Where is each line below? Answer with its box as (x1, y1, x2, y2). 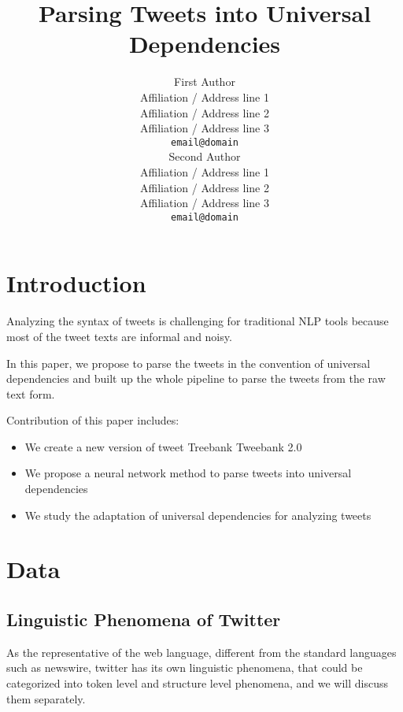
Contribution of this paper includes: (6, 412, 179, 428)
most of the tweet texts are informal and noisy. (6, 328, 232, 344)
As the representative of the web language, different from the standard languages (6, 643, 397, 660)
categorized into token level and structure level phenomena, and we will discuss (6, 675, 388, 692)
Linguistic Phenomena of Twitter (6, 607, 281, 632)
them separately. (6, 690, 86, 706)
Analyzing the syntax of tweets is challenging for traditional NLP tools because (6, 313, 389, 329)
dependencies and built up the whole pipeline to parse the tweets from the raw (6, 370, 386, 387)
